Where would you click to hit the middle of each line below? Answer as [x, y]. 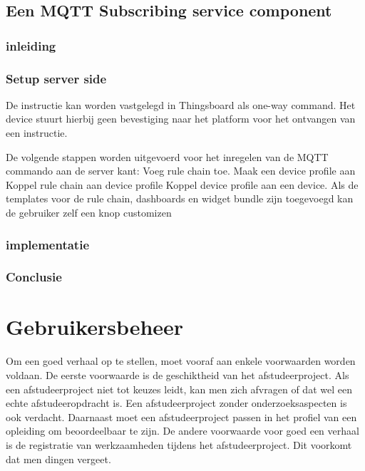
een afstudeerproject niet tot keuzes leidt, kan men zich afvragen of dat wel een [179, 389]
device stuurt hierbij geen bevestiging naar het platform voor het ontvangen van [181, 119]
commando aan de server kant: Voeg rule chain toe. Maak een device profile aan [181, 171]
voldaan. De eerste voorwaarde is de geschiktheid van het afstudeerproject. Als [178, 375]
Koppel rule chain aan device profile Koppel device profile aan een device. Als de [182, 184]
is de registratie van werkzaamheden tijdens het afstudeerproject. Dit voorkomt [179, 444]
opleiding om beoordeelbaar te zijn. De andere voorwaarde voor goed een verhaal [182, 431]
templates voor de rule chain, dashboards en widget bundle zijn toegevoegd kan [180, 198]
